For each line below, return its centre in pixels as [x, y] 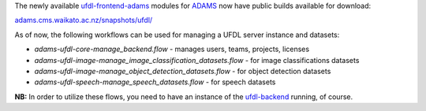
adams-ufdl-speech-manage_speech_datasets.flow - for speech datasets [155, 82]
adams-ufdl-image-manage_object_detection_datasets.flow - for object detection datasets [183, 71]
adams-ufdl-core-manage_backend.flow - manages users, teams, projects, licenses [172, 49]
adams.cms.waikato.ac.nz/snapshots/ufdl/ [84, 20]
